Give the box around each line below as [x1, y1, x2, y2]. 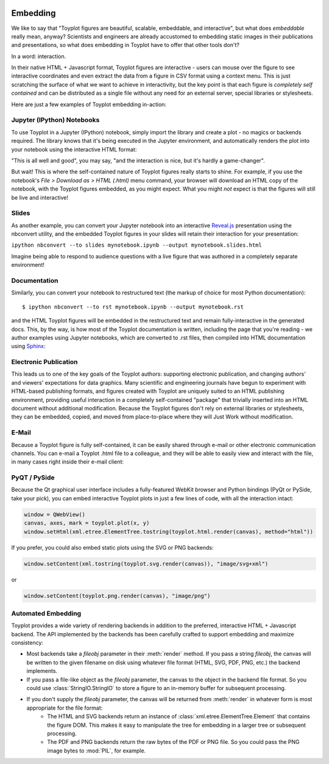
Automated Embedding [11, 609, 82, 617]
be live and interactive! [11, 194, 68, 201]
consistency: [11, 639, 44, 647]
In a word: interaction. [11, 53, 66, 60]
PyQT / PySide [11, 473, 55, 482]
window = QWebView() [24, 511, 85, 518]
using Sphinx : [11, 343, 46, 350]
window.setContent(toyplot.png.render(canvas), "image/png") [24, 592, 211, 599]
